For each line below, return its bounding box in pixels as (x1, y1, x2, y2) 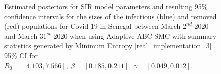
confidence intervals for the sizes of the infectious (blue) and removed (4, 11, 217, 21)
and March (4, 30, 38, 41)
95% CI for (4, 50, 38, 60)
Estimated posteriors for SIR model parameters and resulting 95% (4, 1, 208, 11)
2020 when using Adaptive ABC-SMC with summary (53, 30, 217, 41)
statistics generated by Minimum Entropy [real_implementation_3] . (4, 40, 216, 51)
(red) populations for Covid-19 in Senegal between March (4, 21, 181, 31)
